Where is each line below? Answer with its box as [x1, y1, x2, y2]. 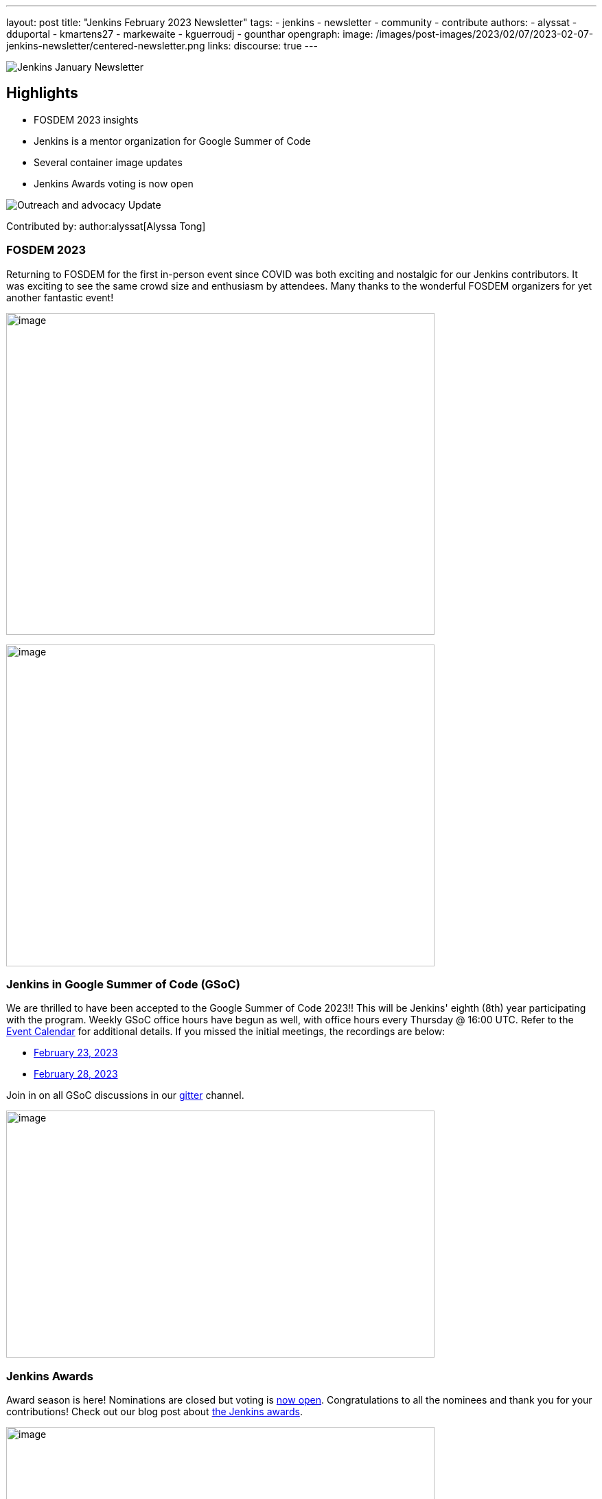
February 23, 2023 [34, 1047, 118, 1059]
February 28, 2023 [34, 1068, 118, 1080]
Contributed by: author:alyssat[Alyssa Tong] [6, 220, 206, 232]
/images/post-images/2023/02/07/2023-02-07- [375, 28, 594, 40]
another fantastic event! [6, 291, 114, 303]
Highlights [6, 84, 78, 102]
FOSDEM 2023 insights [34, 113, 139, 126]
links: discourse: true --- [207, 40, 318, 51]
